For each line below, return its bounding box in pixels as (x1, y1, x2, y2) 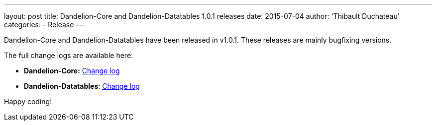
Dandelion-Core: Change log (24, 66, 120, 75)
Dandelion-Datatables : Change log (24, 82, 140, 90)
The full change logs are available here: (4, 51, 133, 60)
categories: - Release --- (4, 20, 86, 29)
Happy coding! (4, 97, 52, 106)
